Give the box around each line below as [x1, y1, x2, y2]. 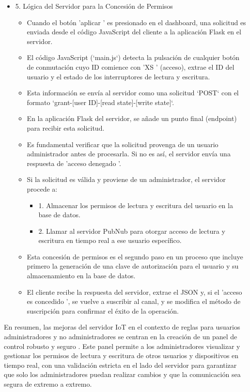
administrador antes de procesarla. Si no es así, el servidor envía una [27, 149, 231, 159]
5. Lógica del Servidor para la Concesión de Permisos [15, 1, 173, 11]
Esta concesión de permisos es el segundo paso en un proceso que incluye [27, 251, 243, 261]
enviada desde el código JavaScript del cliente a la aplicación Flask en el [27, 27, 241, 37]
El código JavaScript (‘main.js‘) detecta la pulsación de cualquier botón [27, 52, 240, 62]
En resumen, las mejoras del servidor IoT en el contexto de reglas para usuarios [4, 322, 240, 332]
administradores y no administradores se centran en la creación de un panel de [4, 332, 237, 342]
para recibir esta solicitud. [27, 122, 105, 133]
